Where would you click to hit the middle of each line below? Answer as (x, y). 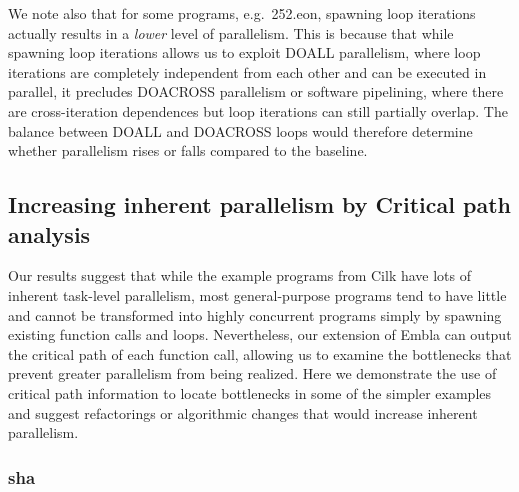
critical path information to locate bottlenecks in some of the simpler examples (250, 392)
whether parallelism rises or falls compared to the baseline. (188, 150)
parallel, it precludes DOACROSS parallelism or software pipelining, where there (256, 91)
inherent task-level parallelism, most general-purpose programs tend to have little (257, 294)
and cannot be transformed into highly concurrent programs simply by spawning (255, 314)
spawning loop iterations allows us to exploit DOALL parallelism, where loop (244, 52)
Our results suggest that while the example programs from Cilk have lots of (240, 275)
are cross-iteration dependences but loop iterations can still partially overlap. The (258, 110)
